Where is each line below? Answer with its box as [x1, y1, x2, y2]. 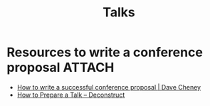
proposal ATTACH [6, 60, 115, 75]
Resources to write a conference [6, 44, 204, 60]
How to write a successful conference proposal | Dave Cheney [16, 83, 201, 91]
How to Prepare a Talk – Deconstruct [16, 90, 125, 99]
